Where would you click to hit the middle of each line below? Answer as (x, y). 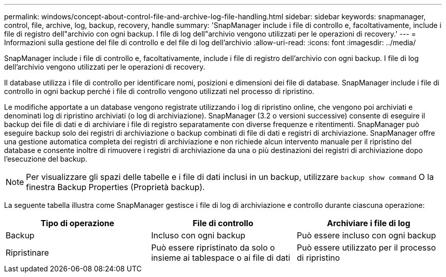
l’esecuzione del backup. (46, 159)
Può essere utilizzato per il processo (366, 248)
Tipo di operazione (77, 223)
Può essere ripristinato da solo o (213, 248)
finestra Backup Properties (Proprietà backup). (116, 187)
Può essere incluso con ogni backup (366, 235)
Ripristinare (27, 253)
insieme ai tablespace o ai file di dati (220, 258)
